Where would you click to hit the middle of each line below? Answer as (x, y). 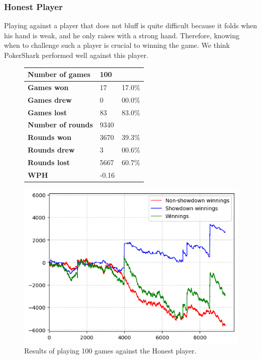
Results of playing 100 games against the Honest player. (110, 351)
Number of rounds (60, 125)
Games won (48, 87)
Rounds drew (51, 150)
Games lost (48, 112)
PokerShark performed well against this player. (76, 55)
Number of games (59, 74)
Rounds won (50, 137)
